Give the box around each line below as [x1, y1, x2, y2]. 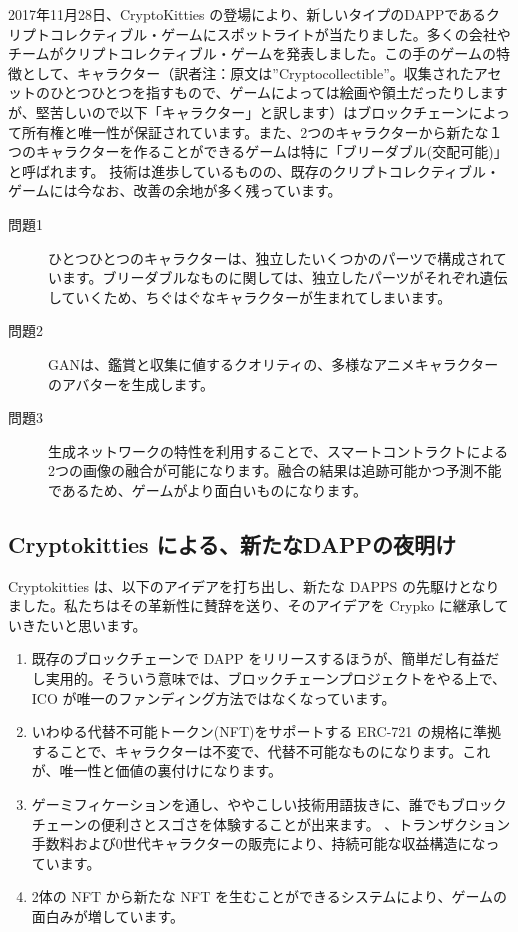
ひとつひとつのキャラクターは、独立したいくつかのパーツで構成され [48, 247, 493, 268]
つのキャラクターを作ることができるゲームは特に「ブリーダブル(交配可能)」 [8, 141, 508, 162]
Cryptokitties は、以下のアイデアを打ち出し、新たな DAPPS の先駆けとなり [8, 575, 500, 596]
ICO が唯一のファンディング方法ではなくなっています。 [31, 687, 396, 708]
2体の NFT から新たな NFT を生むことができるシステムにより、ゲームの [31, 886, 507, 907]
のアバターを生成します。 [48, 373, 215, 394]
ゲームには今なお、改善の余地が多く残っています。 [8, 180, 342, 201]
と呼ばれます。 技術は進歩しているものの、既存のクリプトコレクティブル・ [8, 160, 500, 181]
